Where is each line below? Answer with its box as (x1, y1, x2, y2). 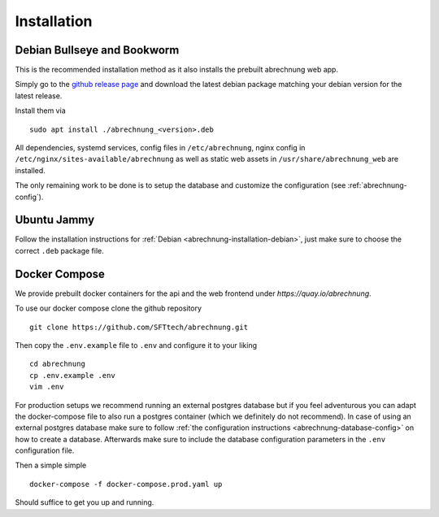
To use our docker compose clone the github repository (15, 303, 202, 313)
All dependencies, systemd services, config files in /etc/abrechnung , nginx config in (15, 143, 306, 153)
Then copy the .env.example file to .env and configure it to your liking (15, 340, 258, 350)
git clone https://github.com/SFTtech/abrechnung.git (29, 322, 248, 332)
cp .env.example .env (29, 371, 115, 380)
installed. (15, 165, 46, 175)
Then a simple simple (15, 460, 87, 471)
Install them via (15, 106, 66, 115)
